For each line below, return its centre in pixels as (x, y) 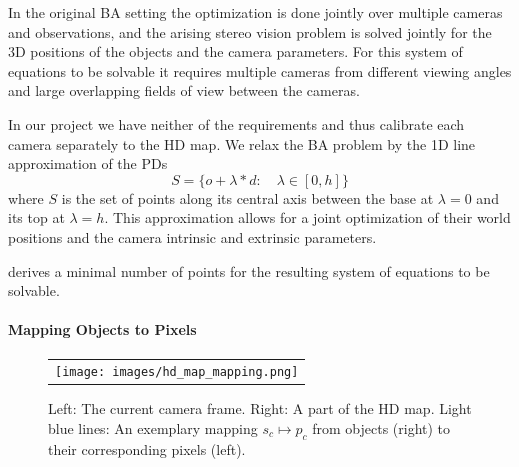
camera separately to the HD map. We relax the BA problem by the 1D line (242, 143)
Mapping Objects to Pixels (102, 329)
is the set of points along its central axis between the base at (247, 197)
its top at (36, 217)
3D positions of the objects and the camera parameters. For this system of (235, 51)
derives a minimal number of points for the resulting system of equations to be (249, 270)
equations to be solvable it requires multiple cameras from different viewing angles (260, 70)
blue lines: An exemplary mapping (153, 428)
